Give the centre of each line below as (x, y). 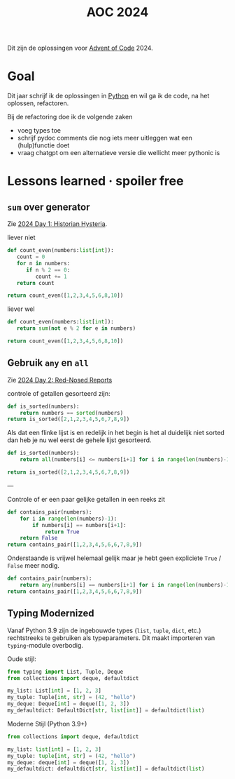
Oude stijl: (22, 659)
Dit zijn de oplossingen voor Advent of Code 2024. (80, 48)
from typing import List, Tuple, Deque (65, 672)
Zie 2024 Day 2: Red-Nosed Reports (60, 380)
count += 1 (51, 277)
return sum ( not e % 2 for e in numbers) (76, 328)
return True (62, 532)
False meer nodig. (33, 566)
